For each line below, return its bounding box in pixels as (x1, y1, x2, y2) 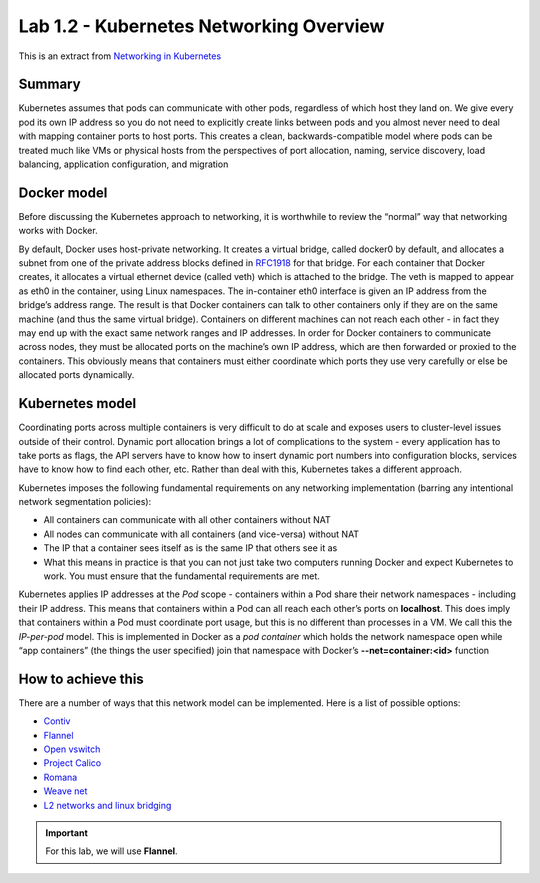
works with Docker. (18, 225, 99, 237)
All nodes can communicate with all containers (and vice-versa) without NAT (43, 528, 360, 540)
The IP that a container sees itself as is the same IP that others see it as (43, 542, 338, 554)
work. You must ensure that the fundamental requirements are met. (43, 570, 320, 582)
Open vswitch (43, 743, 101, 755)
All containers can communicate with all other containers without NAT (43, 514, 331, 526)
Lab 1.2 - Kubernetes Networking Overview (18, 15, 385, 37)
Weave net (43, 785, 88, 797)
